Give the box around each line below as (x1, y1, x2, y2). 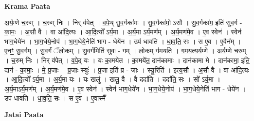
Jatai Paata (4, 109, 44, 119)
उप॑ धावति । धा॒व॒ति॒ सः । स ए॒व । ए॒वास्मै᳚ (4, 93, 106, 103)
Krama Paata (4, 1, 50, 11)
